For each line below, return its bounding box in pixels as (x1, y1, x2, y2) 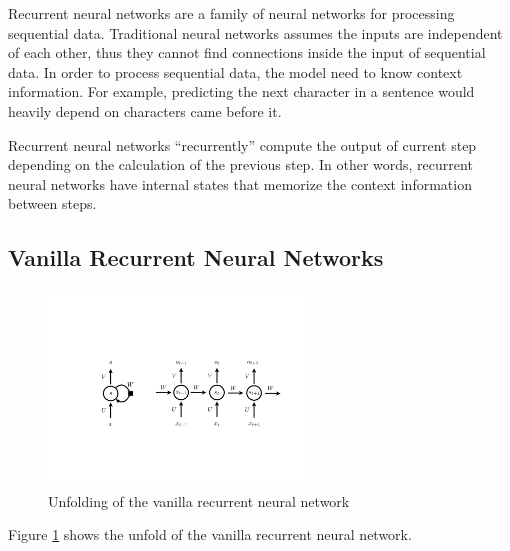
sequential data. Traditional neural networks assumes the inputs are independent (8, 22, 503, 43)
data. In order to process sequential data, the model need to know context (8, 61, 463, 82)
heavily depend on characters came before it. (8, 100, 282, 121)
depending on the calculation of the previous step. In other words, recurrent (8, 154, 473, 175)
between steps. (8, 193, 97, 214)
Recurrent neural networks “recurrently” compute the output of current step (8, 134, 477, 155)
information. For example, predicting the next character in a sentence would (8, 81, 475, 102)
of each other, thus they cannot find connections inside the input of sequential (8, 42, 486, 63)
